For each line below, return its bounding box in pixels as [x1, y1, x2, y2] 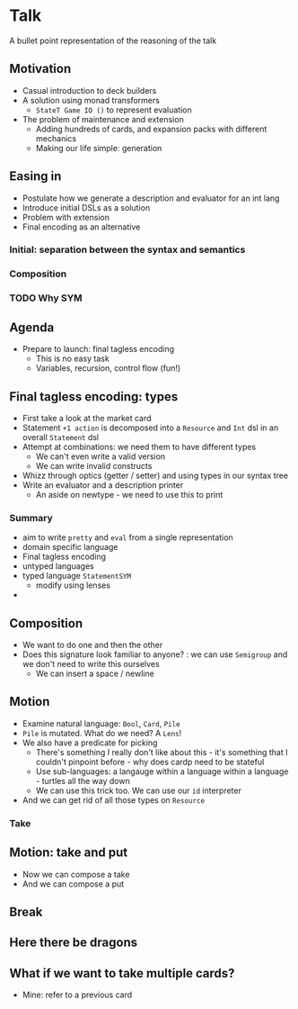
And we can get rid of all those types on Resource [22, 794, 205, 806]
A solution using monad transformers [22, 95, 160, 105]
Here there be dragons [9, 935, 137, 950]
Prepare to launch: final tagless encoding [22, 344, 175, 355]
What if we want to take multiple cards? [9, 965, 235, 981]
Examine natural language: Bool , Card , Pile [22, 717, 181, 729]
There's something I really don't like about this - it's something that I [35, 746, 288, 757]
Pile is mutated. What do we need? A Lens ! [22, 727, 182, 738]
